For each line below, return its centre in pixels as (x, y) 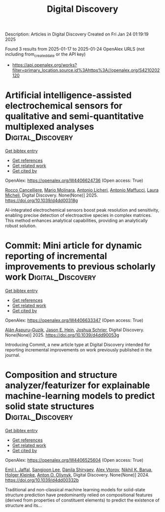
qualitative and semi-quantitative (74, 116)
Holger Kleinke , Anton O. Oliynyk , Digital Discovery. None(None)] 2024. (77, 475)
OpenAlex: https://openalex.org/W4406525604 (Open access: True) (74, 460)
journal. (13, 355)
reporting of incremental (56, 256)
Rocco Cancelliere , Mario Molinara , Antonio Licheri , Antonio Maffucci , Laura (82, 190)
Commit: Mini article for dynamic (74, 246)
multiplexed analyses (50, 127)
